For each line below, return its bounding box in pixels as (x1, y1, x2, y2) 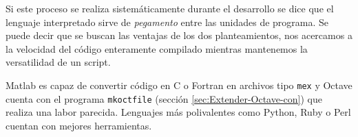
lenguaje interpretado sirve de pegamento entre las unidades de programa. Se (6, 14, 329, 29)
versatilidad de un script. (6, 55, 111, 69)
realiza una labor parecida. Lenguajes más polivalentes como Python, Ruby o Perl (6, 105, 351, 119)
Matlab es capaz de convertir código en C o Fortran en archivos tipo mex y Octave (6, 77, 352, 92)
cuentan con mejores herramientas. (6, 118, 152, 132)
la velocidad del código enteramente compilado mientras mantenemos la (6, 41, 308, 55)
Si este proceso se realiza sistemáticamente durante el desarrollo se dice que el (6, 1, 334, 15)
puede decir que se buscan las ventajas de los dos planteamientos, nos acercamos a (6, 28, 352, 42)
